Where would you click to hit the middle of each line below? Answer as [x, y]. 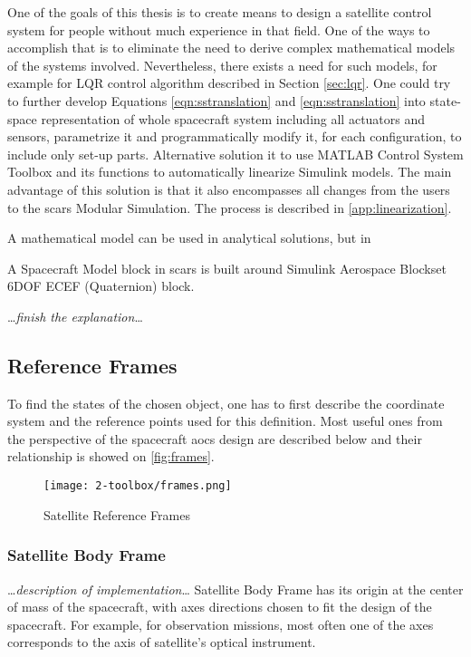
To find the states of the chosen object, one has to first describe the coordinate [226, 403]
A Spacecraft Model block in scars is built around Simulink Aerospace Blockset [227, 268]
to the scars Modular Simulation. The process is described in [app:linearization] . [230, 207]
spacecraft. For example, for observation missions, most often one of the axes [221, 624]
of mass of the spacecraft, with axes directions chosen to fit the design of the [220, 607]
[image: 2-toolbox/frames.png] [138, 486]
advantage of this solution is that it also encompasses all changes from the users [229, 189]
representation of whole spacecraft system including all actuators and [233, 118]
